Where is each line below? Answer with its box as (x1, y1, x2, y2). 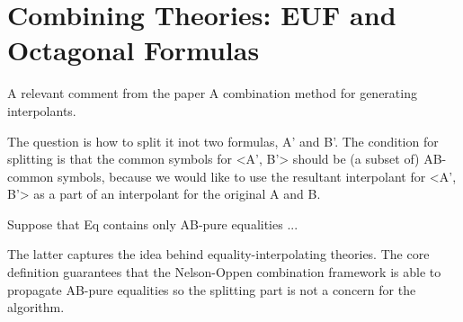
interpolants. (7, 101, 76, 120)
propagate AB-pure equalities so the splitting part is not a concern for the (7, 280, 416, 299)
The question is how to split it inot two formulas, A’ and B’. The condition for (7, 131, 439, 150)
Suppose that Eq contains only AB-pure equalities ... (7, 214, 298, 233)
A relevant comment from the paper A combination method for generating (7, 84, 417, 103)
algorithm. (7, 298, 65, 317)
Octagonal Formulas (7, 31, 260, 68)
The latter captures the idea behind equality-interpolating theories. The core (7, 245, 430, 264)
